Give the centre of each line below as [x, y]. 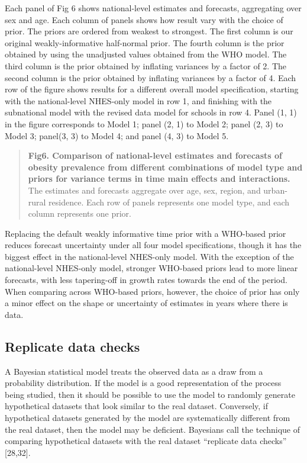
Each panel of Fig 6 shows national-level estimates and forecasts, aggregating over [153, 8]
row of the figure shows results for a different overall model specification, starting [152, 89]
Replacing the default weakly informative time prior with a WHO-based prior [146, 233]
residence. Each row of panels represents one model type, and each [169, 202]
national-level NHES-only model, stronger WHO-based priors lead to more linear [151, 268]
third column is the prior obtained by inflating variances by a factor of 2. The [146, 65]
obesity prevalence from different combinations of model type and [165, 167]
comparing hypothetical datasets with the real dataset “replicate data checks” [146, 441]
